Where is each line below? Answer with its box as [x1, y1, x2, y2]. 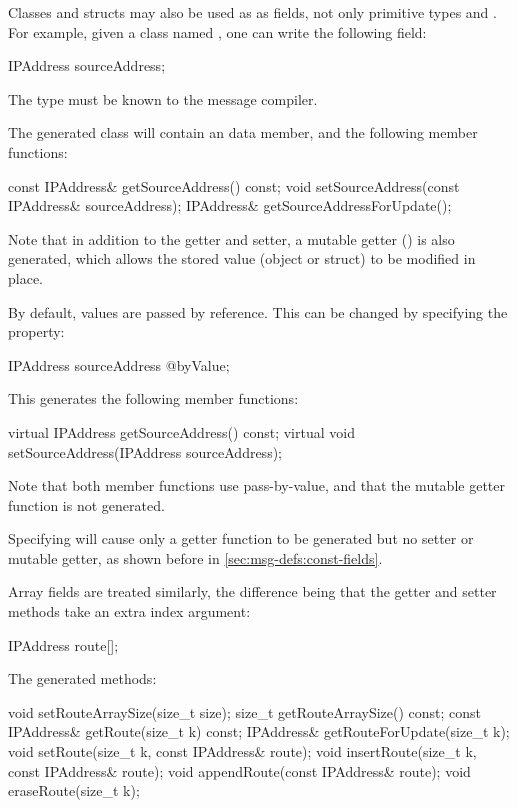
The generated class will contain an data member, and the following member [8, 122, 478, 143]
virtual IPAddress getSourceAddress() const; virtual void [8, 421, 355, 442]
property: [8, 321, 65, 342]
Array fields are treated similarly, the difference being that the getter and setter [8, 581, 497, 602]
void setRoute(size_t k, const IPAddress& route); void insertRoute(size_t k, [8, 741, 477, 762]
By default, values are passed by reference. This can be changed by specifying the [8, 301, 508, 322]
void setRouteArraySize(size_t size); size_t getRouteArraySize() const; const [8, 701, 482, 722]
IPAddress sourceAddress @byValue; [8, 354, 230, 375]
